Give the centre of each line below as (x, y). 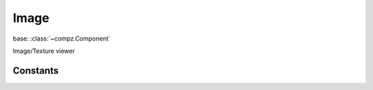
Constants (36, 70)
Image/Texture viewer (44, 51)
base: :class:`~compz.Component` (61, 38)
